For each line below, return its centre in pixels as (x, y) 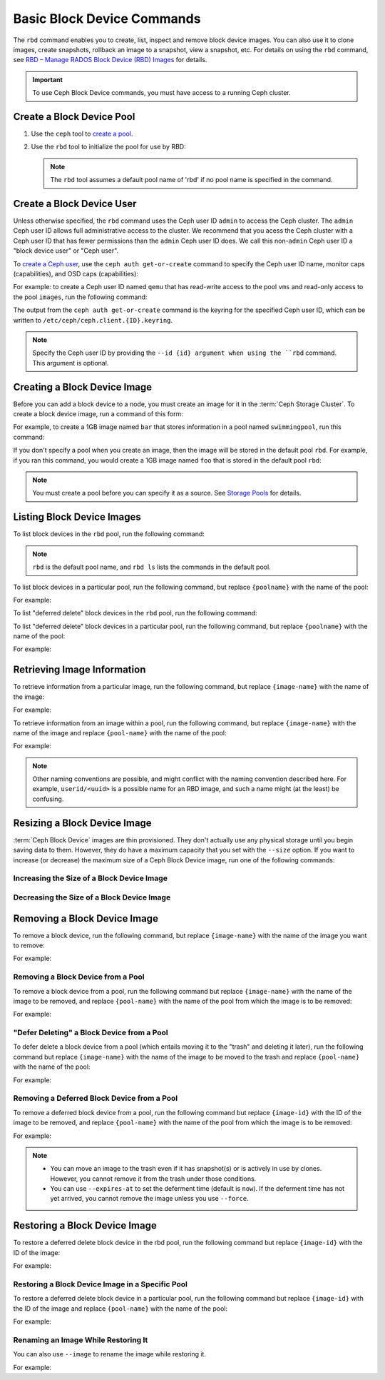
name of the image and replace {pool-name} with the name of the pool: (120, 732)
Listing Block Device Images (77, 517)
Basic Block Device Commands (107, 19)
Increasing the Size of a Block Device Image (90, 878)
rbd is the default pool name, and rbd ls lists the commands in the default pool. (152, 567)
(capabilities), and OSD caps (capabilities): (76, 274)
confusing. (48, 799)
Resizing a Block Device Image (83, 823)
